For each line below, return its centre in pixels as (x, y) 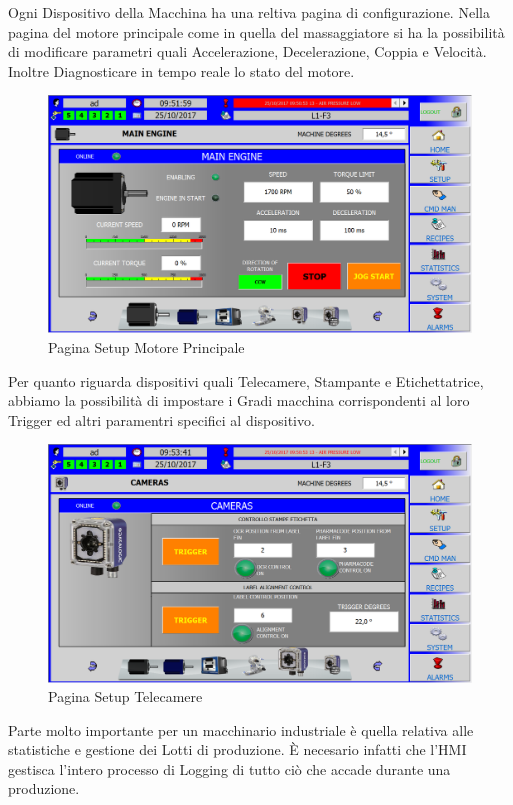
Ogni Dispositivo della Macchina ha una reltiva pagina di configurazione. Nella (249, 12)
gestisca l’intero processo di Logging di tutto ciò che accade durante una (229, 768)
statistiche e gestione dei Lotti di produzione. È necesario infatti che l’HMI (237, 749)
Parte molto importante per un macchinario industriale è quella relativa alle (241, 729)
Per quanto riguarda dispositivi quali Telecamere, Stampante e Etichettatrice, (246, 380)
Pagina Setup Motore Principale (146, 347)
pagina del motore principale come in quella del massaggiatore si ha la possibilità (256, 31)
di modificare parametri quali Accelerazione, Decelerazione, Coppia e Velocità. (247, 51)
